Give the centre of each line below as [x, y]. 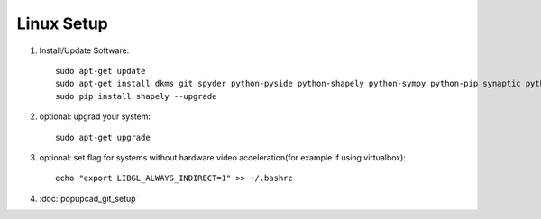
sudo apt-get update [101, 71]
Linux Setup [62, 23]
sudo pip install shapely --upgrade [136, 96]
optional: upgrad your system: [95, 116]
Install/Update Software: [84, 50]
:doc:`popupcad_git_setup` [89, 198]
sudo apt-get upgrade [103, 137]
